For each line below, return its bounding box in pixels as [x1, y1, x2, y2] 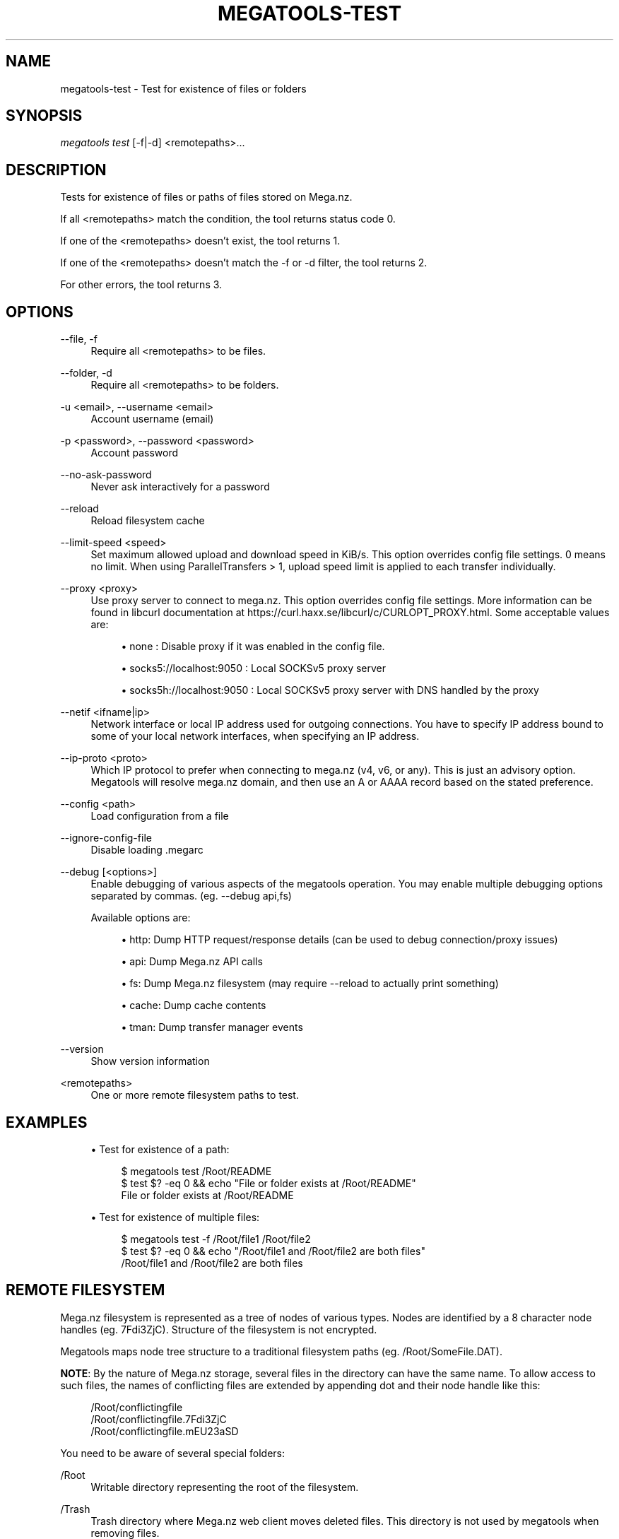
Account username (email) [90, 413, 214, 425]
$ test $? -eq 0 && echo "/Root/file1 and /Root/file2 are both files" [121, 1244, 425, 1257]
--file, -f [60, 333, 98, 346]
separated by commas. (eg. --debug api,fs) [90, 890, 292, 902]
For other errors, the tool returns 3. [60, 278, 223, 291]
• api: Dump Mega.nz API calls [121, 955, 263, 968]
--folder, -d [60, 367, 112, 379]
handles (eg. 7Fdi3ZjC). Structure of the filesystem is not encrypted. [60, 1323, 377, 1335]
